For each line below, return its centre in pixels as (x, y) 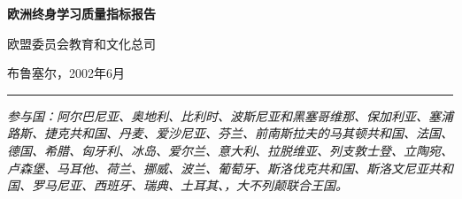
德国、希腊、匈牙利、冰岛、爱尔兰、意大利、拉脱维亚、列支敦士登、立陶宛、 (230, 150)
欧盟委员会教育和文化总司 (81, 43)
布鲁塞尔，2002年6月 (66, 73)
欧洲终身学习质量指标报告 (81, 13)
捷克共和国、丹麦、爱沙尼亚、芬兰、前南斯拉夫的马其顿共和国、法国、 (248, 133)
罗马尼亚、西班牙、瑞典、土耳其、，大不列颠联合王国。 (189, 185)
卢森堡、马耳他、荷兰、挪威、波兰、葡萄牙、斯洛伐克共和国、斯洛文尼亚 (218, 168)
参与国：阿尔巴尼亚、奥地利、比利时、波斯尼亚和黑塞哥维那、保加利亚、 (218, 115)
